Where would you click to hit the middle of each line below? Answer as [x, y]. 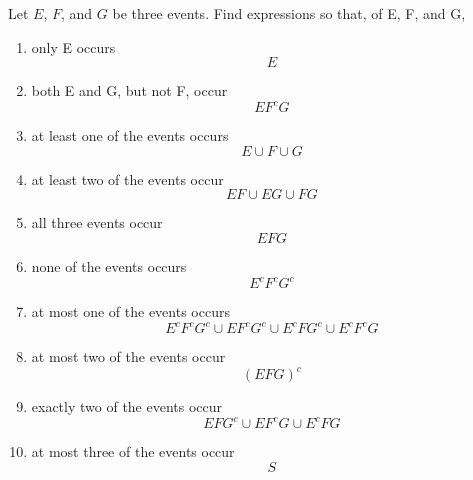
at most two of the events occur [128, 356]
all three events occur [97, 222]
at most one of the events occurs [130, 311]
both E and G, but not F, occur [129, 90]
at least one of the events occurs [130, 135]
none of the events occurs [109, 266]
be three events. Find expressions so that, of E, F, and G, [289, 13]
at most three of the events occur [133, 451]
